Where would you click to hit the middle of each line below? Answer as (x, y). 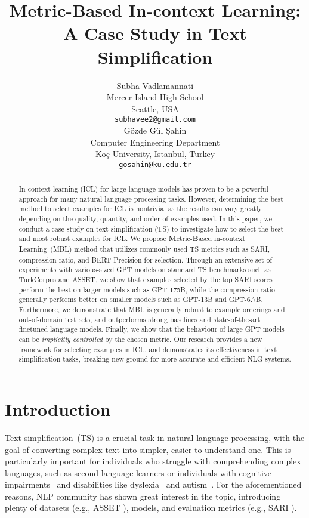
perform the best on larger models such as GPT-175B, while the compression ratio (147, 289)
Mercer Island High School (155, 97)
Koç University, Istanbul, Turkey (155, 154)
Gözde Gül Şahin (155, 130)
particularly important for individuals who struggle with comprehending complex (153, 461)
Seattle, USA (155, 108)
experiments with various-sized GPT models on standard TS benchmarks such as (145, 269)
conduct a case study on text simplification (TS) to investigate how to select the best (151, 228)
